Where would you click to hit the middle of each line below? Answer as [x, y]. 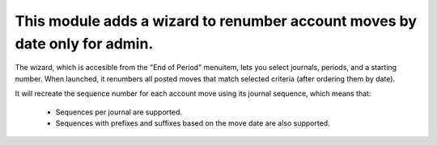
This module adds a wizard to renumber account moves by [216, 21]
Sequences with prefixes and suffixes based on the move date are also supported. [193, 123]
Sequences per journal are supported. [119, 112]
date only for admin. [84, 43]
